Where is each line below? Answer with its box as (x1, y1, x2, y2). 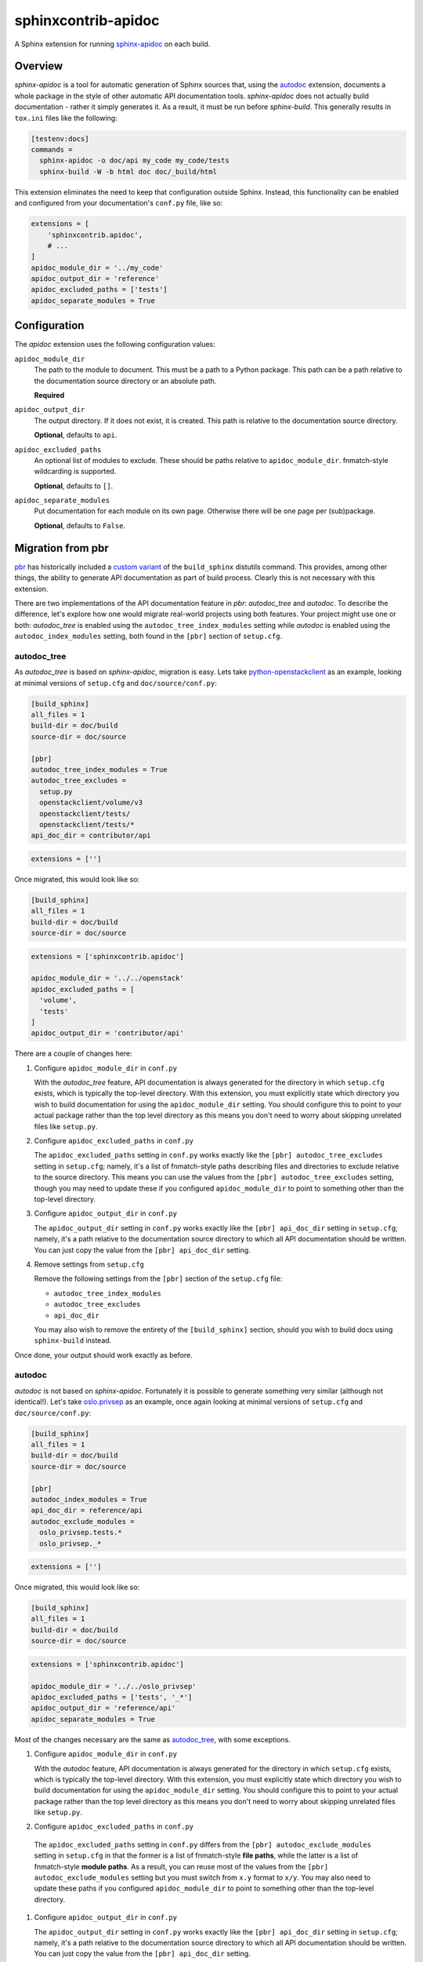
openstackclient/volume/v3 (39, 798, 143, 808)
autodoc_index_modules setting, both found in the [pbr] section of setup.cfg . (14, 632, 283, 641)
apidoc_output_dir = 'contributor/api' (31, 1029, 184, 1038)
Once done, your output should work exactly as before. (14, 1350, 193, 1359)
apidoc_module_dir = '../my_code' (31, 263, 164, 272)
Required (34, 390, 65, 399)
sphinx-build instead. (34, 1336, 112, 1345)
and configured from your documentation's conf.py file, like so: (14, 199, 223, 208)
